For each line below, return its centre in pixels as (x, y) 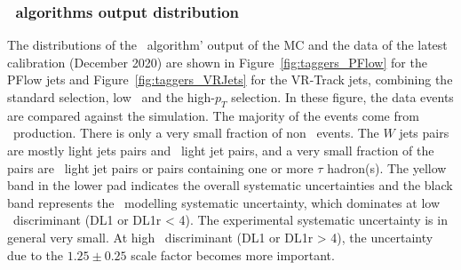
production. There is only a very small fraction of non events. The (196, 133)
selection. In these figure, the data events (342, 97)
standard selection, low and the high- (111, 97)
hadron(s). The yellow (387, 167)
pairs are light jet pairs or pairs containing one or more (160, 167)
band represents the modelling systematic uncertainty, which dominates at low (223, 202)
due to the (35, 254)
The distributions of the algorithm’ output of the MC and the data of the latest (227, 45)
